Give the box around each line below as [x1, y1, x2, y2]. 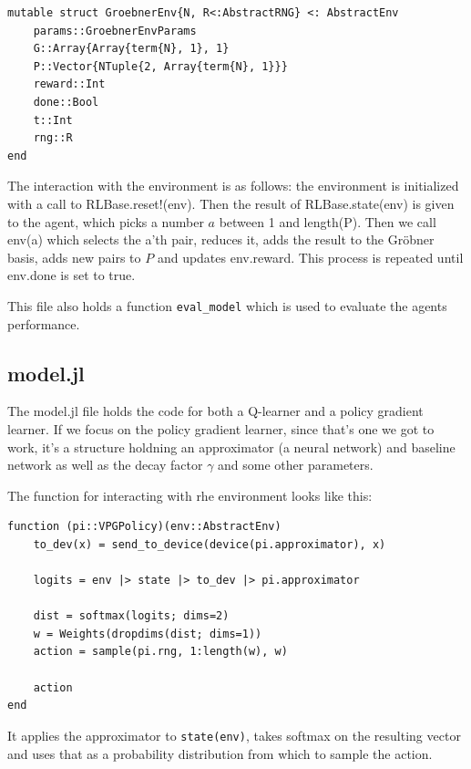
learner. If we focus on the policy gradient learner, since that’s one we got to [7, 419, 435, 438]
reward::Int [33, 78, 106, 91]
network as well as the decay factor [7, 455, 203, 474]
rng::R [33, 131, 73, 145]
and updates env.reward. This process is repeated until [157, 247, 464, 266]
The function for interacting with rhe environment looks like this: [7, 485, 373, 504]
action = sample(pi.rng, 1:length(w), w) [33, 645, 288, 659]
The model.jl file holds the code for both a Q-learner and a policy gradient [7, 401, 424, 421]
